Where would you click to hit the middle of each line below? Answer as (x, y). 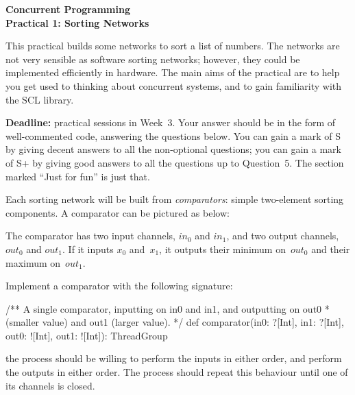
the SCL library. (40, 99)
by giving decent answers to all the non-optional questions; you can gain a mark (173, 149)
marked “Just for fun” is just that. (78, 176)
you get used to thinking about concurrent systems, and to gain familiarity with (174, 85)
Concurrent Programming (68, 9)
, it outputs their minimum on (222, 249)
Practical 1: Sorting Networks (77, 22)
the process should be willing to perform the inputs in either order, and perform (174, 358)
